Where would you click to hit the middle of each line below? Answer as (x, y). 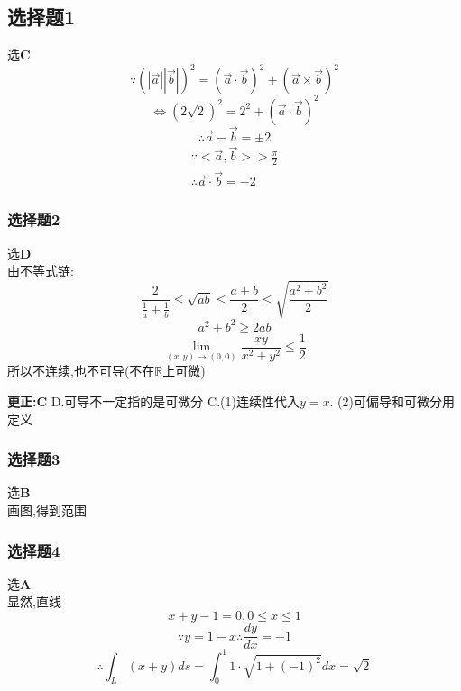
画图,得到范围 (47, 510)
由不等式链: (41, 271)
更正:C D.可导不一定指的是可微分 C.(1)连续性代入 (153, 401)
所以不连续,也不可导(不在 (81, 371)
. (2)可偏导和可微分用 (392, 401)
